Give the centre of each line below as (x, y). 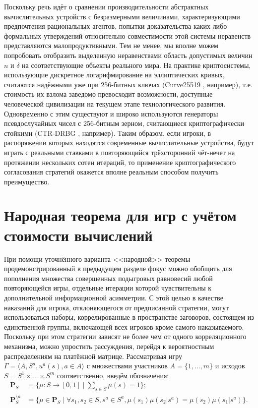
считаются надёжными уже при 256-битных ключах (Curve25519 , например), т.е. (128, 84)
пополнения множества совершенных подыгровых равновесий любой (108, 278)
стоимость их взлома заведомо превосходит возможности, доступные (108, 94)
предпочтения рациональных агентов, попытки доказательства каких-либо (116, 26)
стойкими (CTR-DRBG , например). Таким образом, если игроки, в (108, 133)
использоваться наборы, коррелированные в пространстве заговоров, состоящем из (129, 317)
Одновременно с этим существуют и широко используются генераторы (111, 113)
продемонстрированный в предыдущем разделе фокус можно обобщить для (118, 268)
